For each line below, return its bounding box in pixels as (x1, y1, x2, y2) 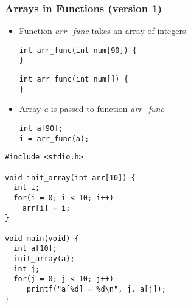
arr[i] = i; (22, 203, 71, 212)
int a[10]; (13, 244, 57, 253)
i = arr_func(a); (19, 134, 89, 143)
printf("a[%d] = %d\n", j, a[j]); (26, 284, 166, 293)
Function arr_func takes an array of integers (19, 24, 186, 37)
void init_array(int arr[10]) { (5, 173, 136, 182)
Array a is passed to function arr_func (19, 102, 164, 115)
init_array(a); (13, 254, 75, 263)
